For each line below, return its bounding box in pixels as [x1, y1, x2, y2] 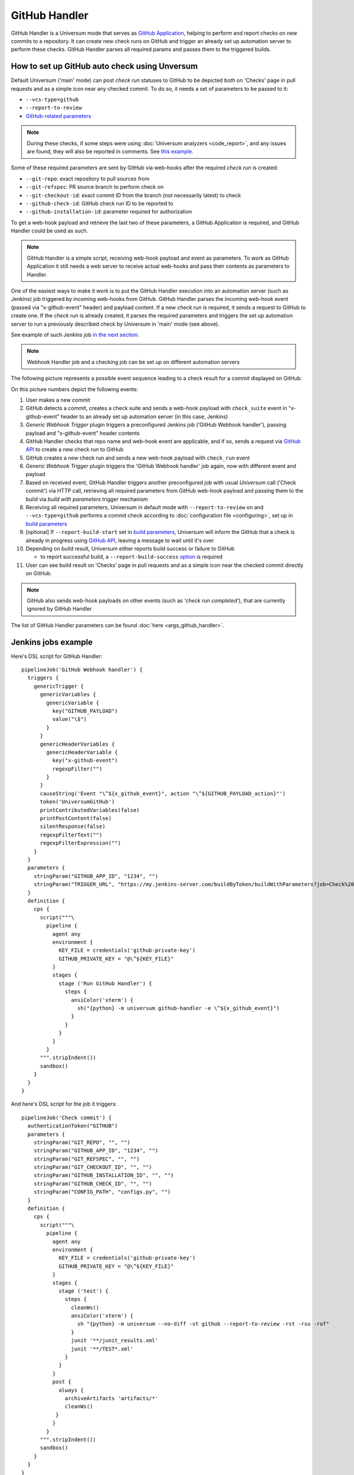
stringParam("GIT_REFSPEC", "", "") [33, 1155, 140, 1162]
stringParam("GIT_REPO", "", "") [33, 1139, 131, 1146]
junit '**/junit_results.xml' [71, 1337, 159, 1344]
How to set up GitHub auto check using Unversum [11, 61, 198, 71]
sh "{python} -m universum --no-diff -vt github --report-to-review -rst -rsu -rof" [77, 1320, 330, 1327]
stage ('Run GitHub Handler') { [58, 980, 153, 986]
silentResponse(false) [40, 823, 106, 830]
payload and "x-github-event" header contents [25, 430, 140, 437]
